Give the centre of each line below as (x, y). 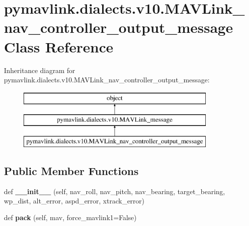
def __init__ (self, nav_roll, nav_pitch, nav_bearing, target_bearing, (114, 191)
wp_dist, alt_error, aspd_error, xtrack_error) (74, 201)
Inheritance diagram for (40, 70)
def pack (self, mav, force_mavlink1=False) (70, 217)
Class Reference (59, 46)
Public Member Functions (71, 171)
